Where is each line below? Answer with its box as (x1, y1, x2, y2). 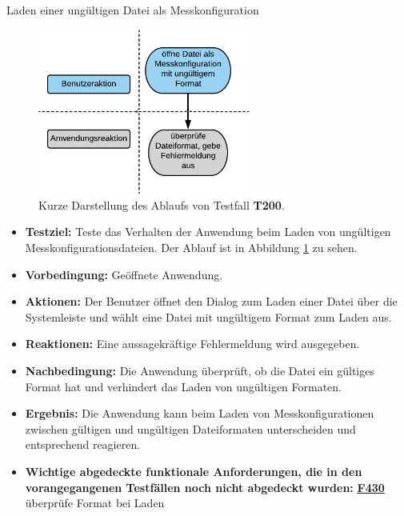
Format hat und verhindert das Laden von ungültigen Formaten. (25, 378, 342, 394)
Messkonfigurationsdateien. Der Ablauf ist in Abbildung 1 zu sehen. (25, 239, 358, 256)
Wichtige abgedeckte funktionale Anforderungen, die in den (25, 463, 362, 480)
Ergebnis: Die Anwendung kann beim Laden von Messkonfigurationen (25, 405, 374, 422)
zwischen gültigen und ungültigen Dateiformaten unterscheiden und (25, 420, 356, 437)
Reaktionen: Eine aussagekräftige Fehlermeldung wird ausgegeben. (25, 335, 360, 352)
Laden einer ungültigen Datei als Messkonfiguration (6, 2, 259, 18)
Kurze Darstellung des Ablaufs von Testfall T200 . (38, 196, 285, 213)
